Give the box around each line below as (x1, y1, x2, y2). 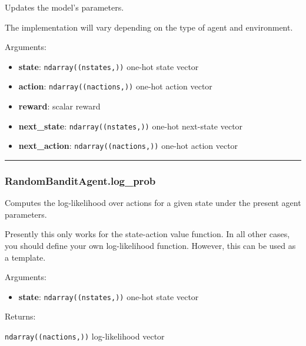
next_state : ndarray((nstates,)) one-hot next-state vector (18, 119, 243, 132)
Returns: (5, 310, 36, 322)
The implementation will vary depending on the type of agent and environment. (5, 21, 293, 33)
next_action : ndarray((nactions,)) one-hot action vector (18, 139, 238, 152)
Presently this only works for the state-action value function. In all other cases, (5, 228, 290, 240)
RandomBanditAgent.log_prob (5, 173, 156, 188)
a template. (5, 251, 46, 263)
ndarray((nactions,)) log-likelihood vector (5, 330, 165, 342)
